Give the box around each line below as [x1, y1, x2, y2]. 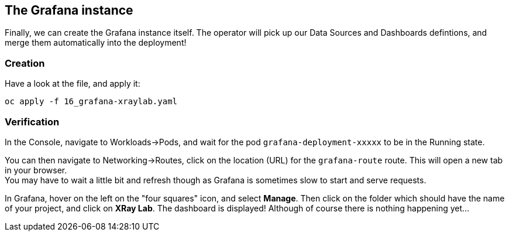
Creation [5, 57, 45, 69]
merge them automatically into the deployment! [5, 37, 187, 48]
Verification [5, 115, 60, 128]
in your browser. [5, 165, 67, 175]
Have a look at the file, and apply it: [5, 78, 140, 89]
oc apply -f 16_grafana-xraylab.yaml [5, 97, 178, 107]
